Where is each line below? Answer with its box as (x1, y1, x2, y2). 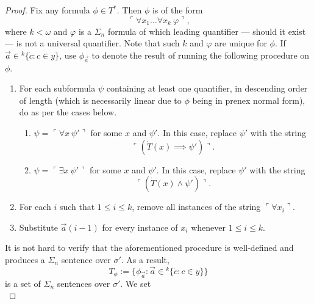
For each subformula (19, 82, 96, 95)
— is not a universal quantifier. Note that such (5, 37, 180, 49)
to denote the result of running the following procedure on (91, 48, 310, 61)
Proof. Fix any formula (5, 4, 90, 16)
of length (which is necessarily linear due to (19, 93, 182, 106)
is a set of (5, 277, 41, 289)
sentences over (57, 277, 110, 289)
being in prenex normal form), (192, 93, 305, 106)
